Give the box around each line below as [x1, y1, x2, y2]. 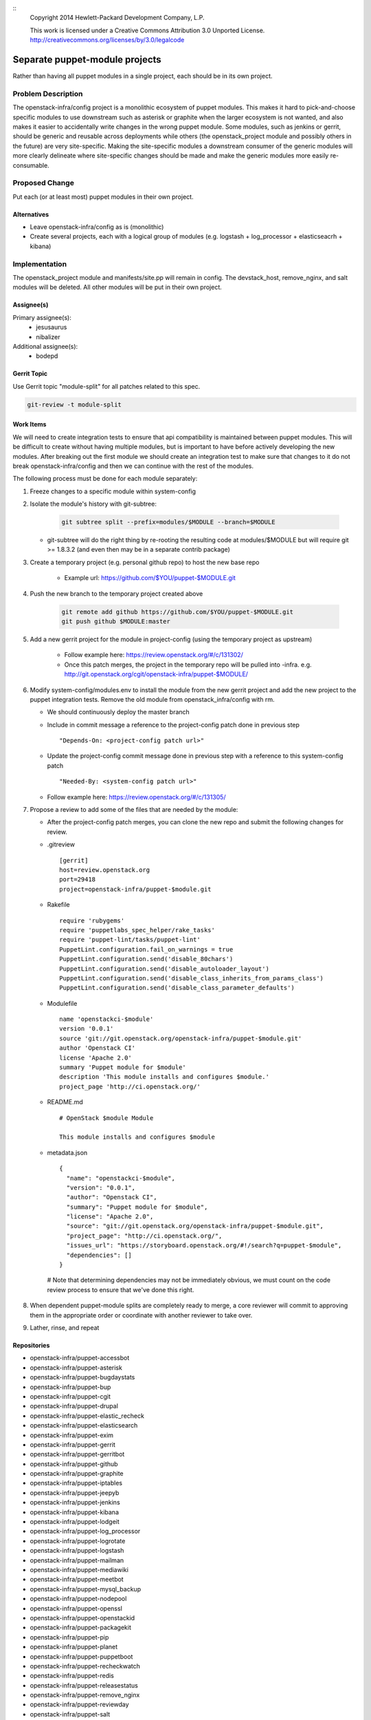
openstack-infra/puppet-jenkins [30, 1498, 120, 1507]
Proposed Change [12, 178, 75, 188]
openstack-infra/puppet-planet [30, 1643, 118, 1651]
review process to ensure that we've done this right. [47, 1285, 194, 1293]
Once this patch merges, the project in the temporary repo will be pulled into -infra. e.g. [64, 660, 312, 669]
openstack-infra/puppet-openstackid [30, 1613, 135, 1622]
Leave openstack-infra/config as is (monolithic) [30, 223, 164, 231]
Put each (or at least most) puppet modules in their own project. [12, 193, 194, 201]
